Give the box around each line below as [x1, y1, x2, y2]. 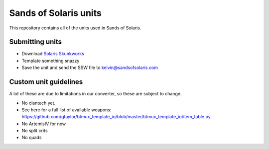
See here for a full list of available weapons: [21, 107, 112, 113]
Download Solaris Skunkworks [21, 51, 85, 57]
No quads [21, 135, 42, 141]
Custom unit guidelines [9, 77, 83, 86]
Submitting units [9, 38, 62, 46]
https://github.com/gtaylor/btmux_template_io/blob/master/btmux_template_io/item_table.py [21, 114, 211, 120]
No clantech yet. [21, 100, 56, 106]
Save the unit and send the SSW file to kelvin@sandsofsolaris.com [21, 65, 158, 71]
